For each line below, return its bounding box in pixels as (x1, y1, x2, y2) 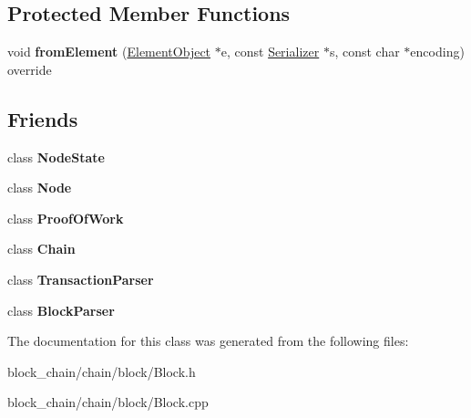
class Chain (7, 239, 76, 258)
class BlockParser (7, 300, 115, 319)
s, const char (329, 42, 400, 61)
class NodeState (7, 147, 105, 166)
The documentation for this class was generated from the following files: (7, 331, 409, 350)
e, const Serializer (220, 42, 320, 61)
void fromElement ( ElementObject (7, 42, 211, 61)
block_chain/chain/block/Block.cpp (7, 392, 209, 412)
